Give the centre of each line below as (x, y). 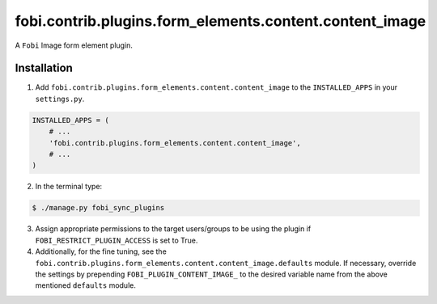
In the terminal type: (69, 187)
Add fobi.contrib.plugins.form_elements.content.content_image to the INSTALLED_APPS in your (216, 87)
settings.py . (60, 99)
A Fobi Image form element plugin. (74, 45)
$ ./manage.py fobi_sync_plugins (98, 208)
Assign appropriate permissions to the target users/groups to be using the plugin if (173, 229)
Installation (44, 68)
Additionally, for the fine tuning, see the (101, 251)
